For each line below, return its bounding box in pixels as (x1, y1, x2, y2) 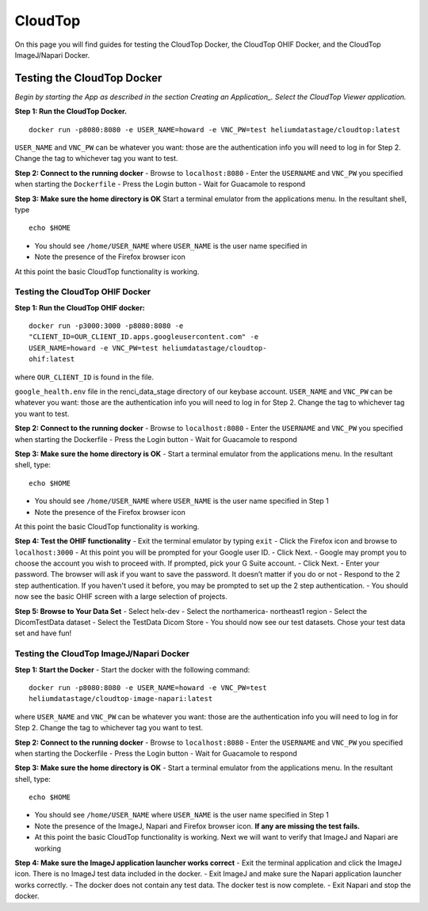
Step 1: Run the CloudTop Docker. (14, 107, 127, 116)
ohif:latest (29, 355, 75, 364)
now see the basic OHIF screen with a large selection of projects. (14, 592, 227, 601)
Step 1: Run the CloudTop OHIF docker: (14, 303, 146, 312)
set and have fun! (14, 628, 72, 638)
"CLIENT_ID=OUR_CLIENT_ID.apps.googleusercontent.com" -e (29, 333, 259, 341)
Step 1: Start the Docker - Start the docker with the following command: (14, 665, 250, 674)
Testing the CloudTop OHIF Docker (14, 286, 151, 297)
